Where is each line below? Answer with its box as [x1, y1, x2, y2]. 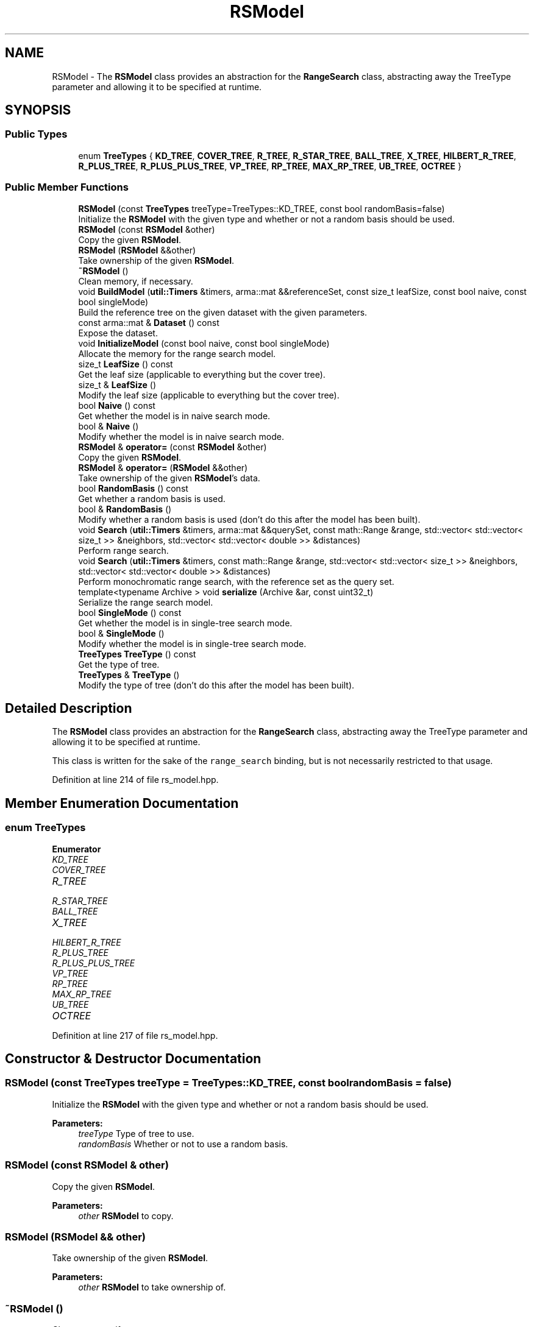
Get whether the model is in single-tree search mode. [78, 617, 293, 628]
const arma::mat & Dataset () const [78, 317, 219, 328]
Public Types [5, 128, 68, 141]
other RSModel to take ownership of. [78, 1282, 226, 1293]
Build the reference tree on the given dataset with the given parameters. [78, 306, 368, 317]
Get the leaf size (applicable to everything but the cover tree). [78, 369, 326, 380]
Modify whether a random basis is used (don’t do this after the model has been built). [78, 514, 421, 525]
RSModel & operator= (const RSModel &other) [78, 441, 267, 452]
